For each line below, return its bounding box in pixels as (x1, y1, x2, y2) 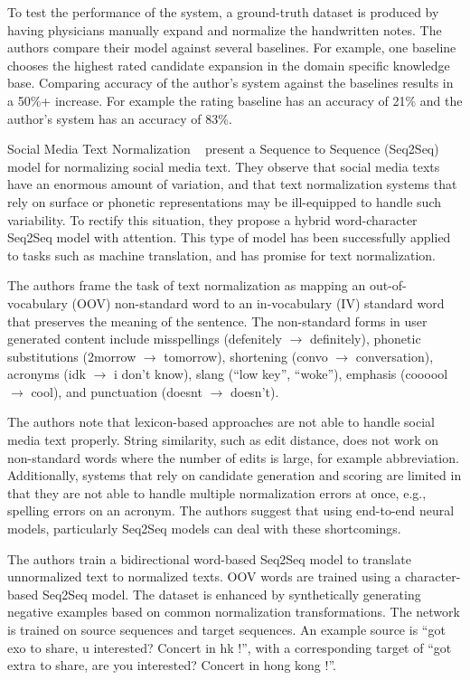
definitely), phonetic (310, 329, 421, 348)
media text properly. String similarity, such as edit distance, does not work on (7, 430, 438, 449)
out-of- (369, 276, 407, 295)
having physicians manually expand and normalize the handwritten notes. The (7, 20, 442, 39)
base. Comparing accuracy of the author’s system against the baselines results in (7, 73, 454, 92)
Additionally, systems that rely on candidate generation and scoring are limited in (7, 466, 462, 485)
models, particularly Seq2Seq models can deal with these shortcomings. (7, 519, 401, 538)
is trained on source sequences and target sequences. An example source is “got (7, 620, 446, 638)
